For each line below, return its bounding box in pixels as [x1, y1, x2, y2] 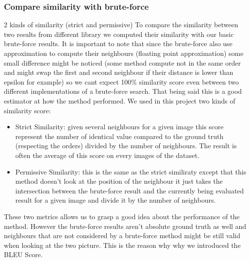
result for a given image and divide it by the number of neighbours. [15, 195, 216, 205]
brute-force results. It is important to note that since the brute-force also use [4, 38, 233, 49]
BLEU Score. [4, 249, 43, 260]
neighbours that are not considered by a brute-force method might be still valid [4, 230, 240, 241]
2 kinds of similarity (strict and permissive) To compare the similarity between [4, 19, 238, 30]
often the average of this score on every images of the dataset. [15, 150, 200, 160]
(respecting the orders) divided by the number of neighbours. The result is [15, 140, 237, 151]
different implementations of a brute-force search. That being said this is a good [4, 86, 242, 96]
